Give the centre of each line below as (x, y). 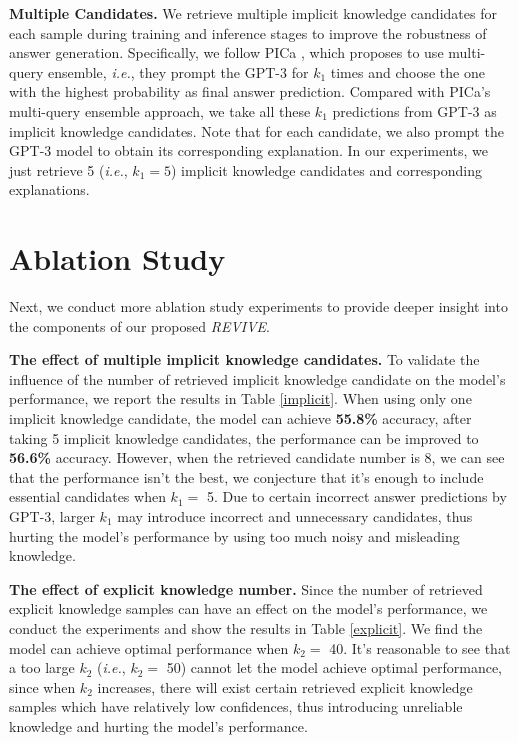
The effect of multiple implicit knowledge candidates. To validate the (244, 359)
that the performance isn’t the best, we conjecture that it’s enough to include (246, 476)
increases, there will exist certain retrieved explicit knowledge (285, 686)
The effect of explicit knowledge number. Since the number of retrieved (246, 588)
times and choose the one (407, 71)
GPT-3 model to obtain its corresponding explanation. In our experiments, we (249, 150)
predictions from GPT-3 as (414, 110)
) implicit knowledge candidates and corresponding (326, 169)
